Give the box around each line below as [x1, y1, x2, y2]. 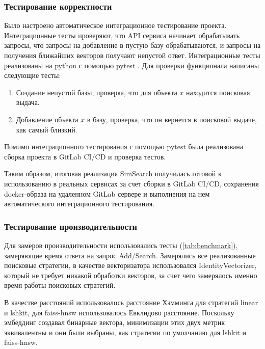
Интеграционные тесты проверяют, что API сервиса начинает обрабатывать [4, 30, 240, 40]
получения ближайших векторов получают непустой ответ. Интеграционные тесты [4, 50, 260, 60]
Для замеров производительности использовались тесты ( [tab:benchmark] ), [4, 239, 238, 250]
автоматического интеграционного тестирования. [4, 198, 155, 209]
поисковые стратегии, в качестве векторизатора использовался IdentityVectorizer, [4, 260, 257, 271]
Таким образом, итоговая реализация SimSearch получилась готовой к [4, 168, 222, 179]
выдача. [16, 97, 40, 108]
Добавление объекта [16, 114, 78, 124]
